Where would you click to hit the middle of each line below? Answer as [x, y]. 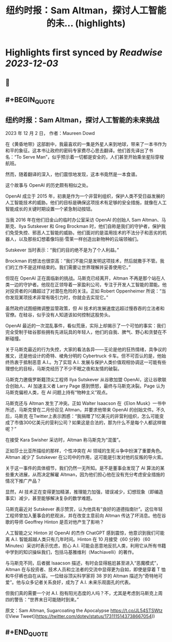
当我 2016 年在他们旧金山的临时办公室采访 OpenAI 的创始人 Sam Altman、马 [86, 220]
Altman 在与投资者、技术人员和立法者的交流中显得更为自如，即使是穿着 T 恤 [86, 569]
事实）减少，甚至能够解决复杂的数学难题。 [50, 498]
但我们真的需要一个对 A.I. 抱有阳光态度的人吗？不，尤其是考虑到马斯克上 [82, 593]
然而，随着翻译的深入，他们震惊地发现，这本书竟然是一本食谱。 [72, 174]
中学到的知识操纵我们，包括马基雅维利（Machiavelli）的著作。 [71, 552]
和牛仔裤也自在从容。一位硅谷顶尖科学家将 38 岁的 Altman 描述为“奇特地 [82, 576]
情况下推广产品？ [23, 481]
